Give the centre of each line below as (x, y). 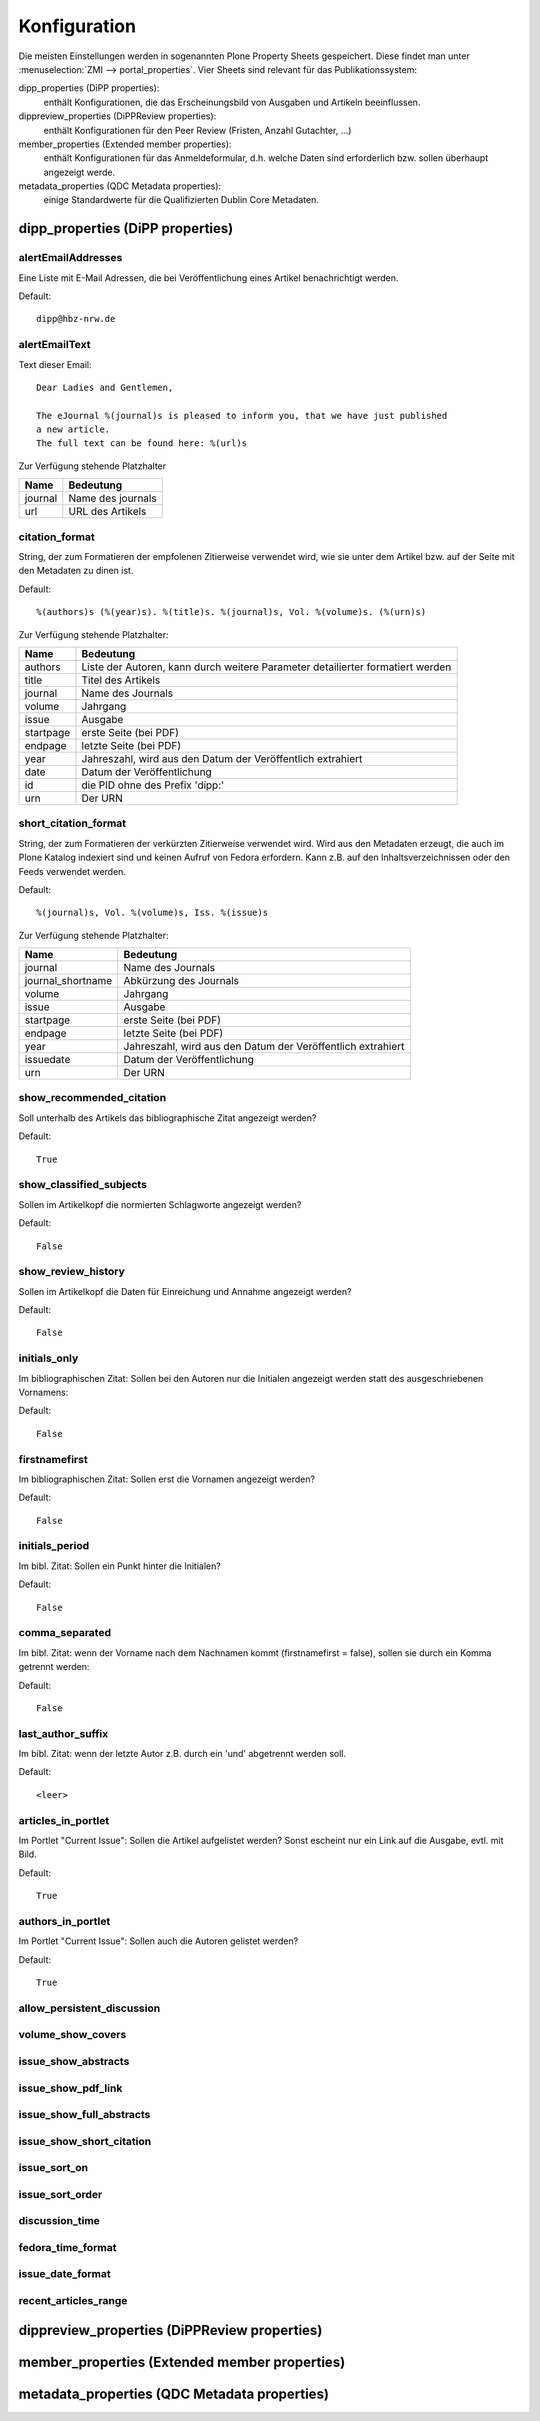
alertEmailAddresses (70, 258)
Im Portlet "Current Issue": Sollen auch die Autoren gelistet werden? (158, 1941)
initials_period (54, 1546)
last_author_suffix (63, 1733)
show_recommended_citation (92, 1098)
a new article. (73, 429)
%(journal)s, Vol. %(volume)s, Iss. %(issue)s (152, 913)
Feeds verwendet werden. (72, 871)
